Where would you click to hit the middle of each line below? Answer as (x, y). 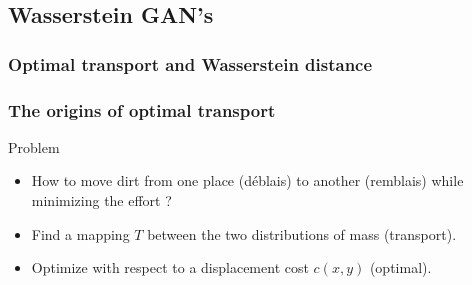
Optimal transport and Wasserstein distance (190, 63)
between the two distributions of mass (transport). (302, 233)
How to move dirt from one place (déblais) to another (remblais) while (247, 180)
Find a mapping (80, 233)
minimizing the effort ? (101, 200)
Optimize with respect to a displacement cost (170, 267)
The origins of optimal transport (142, 109)
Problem (34, 146)
